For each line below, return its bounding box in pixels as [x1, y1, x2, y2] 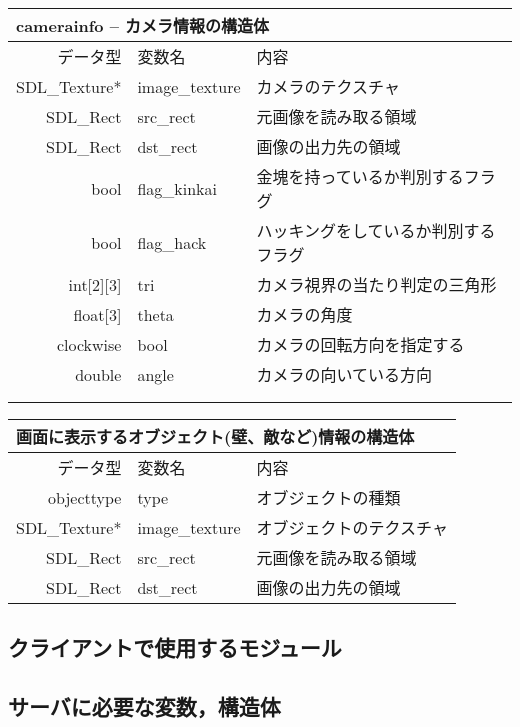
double [75, 362, 122, 386]
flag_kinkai [137, 176, 217, 200]
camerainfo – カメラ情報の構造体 [16, 14, 270, 37]
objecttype [48, 485, 122, 509]
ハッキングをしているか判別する [256, 219, 496, 242]
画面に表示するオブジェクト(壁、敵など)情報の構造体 [16, 425, 415, 448]
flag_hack [137, 230, 207, 254]
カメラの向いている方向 [256, 363, 433, 386]
